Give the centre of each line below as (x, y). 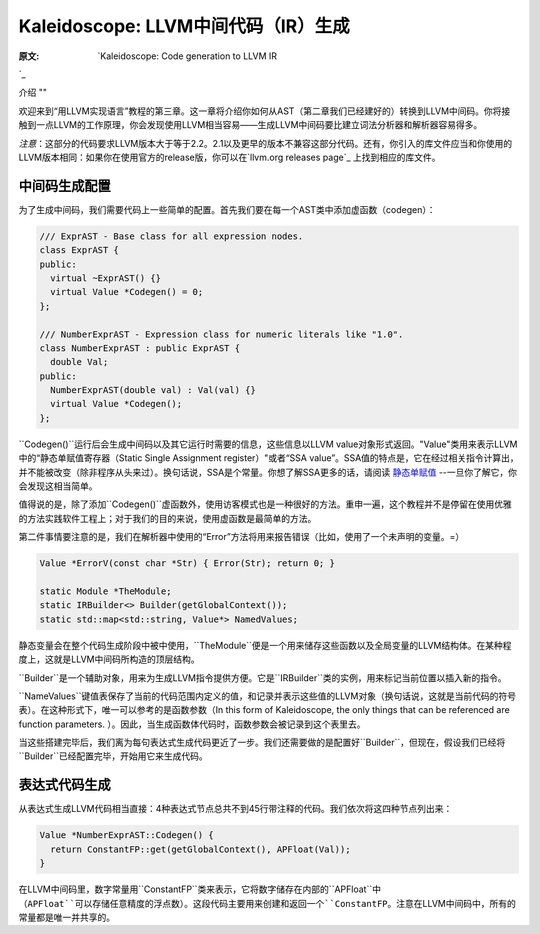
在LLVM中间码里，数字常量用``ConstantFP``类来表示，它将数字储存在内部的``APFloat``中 (200, 889)
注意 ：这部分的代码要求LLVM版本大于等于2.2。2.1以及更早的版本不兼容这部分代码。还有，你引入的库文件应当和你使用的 (265, 143)
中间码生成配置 (64, 185)
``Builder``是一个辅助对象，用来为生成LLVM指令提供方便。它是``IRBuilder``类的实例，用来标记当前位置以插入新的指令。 (262, 677)
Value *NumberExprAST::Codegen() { (126, 835)
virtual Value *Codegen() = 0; (127, 292)
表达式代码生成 (64, 785)
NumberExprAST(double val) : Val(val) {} (153, 390)
